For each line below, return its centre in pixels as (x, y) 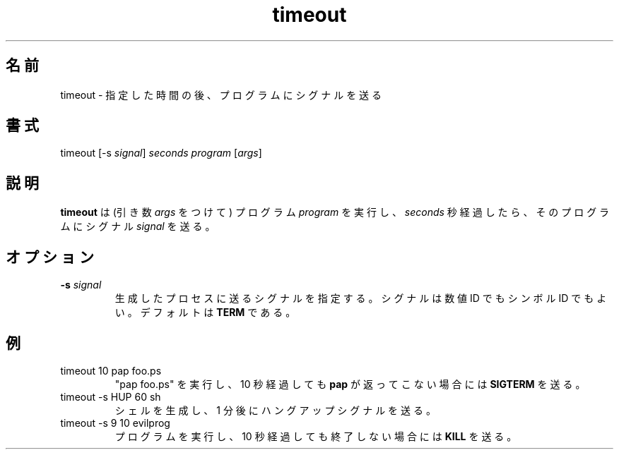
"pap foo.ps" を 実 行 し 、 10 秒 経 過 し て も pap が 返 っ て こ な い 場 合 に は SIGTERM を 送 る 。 (350, 384)
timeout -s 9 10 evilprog (115, 423)
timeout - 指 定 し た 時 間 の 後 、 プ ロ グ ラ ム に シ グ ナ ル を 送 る (221, 95)
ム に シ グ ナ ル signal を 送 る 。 (138, 226)
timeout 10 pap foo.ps (111, 370)
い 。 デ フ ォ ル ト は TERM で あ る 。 (205, 313)
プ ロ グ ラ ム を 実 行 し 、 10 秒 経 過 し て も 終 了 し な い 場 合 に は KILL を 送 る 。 (316, 436)
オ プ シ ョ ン (50, 257)
